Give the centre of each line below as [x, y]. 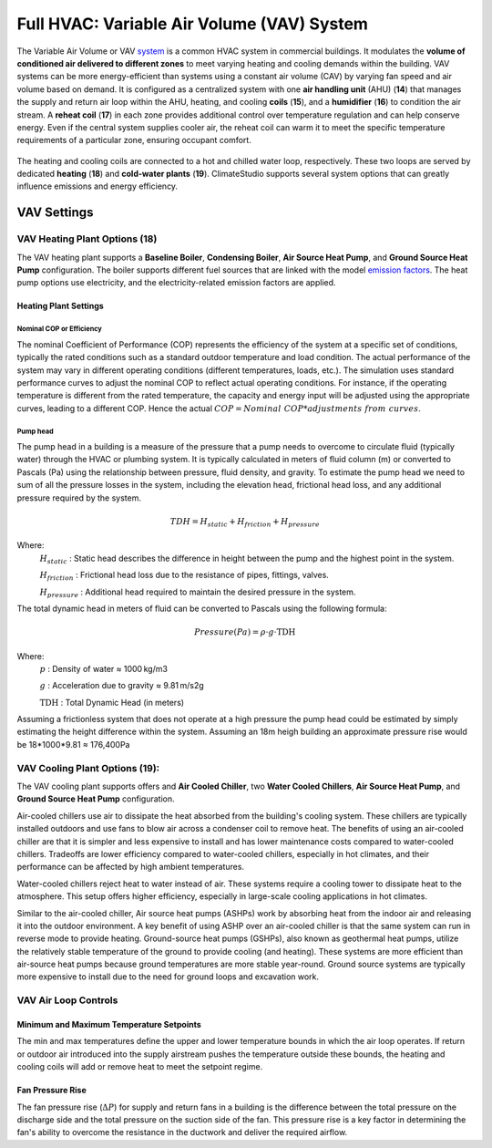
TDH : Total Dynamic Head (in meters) [112, 702]
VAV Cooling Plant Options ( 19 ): [88, 768]
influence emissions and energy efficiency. [97, 186]
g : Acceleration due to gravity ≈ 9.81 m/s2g [122, 686]
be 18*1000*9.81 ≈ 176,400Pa [73, 744]
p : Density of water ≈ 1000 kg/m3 [104, 668]
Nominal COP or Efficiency [59, 329]
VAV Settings [55, 213]
